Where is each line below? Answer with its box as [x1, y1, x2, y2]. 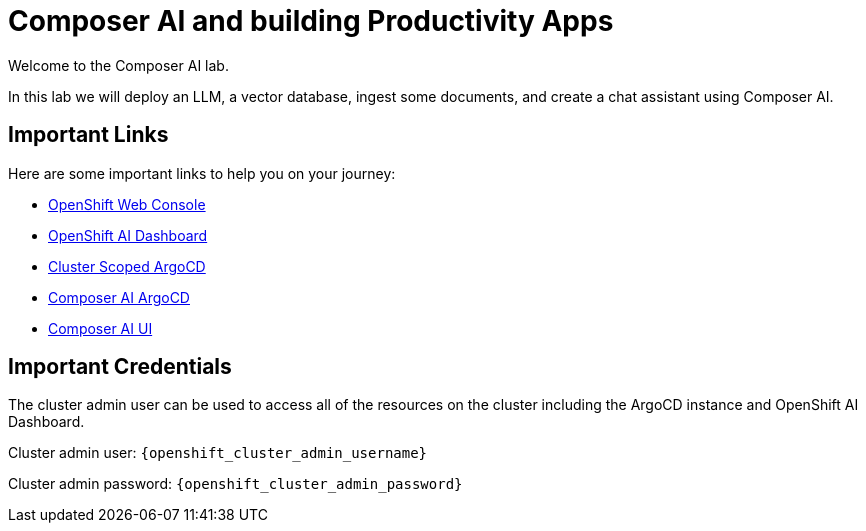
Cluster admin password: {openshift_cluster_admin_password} [8, 475, 463, 493]
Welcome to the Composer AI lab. [8, 56, 229, 74]
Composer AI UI [48, 319, 153, 337]
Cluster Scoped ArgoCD [48, 257, 206, 275]
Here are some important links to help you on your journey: [8, 164, 396, 182]
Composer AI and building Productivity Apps [8, 4, 614, 38]
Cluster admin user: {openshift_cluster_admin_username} [8, 444, 428, 462]
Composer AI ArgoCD [48, 288, 190, 306]
